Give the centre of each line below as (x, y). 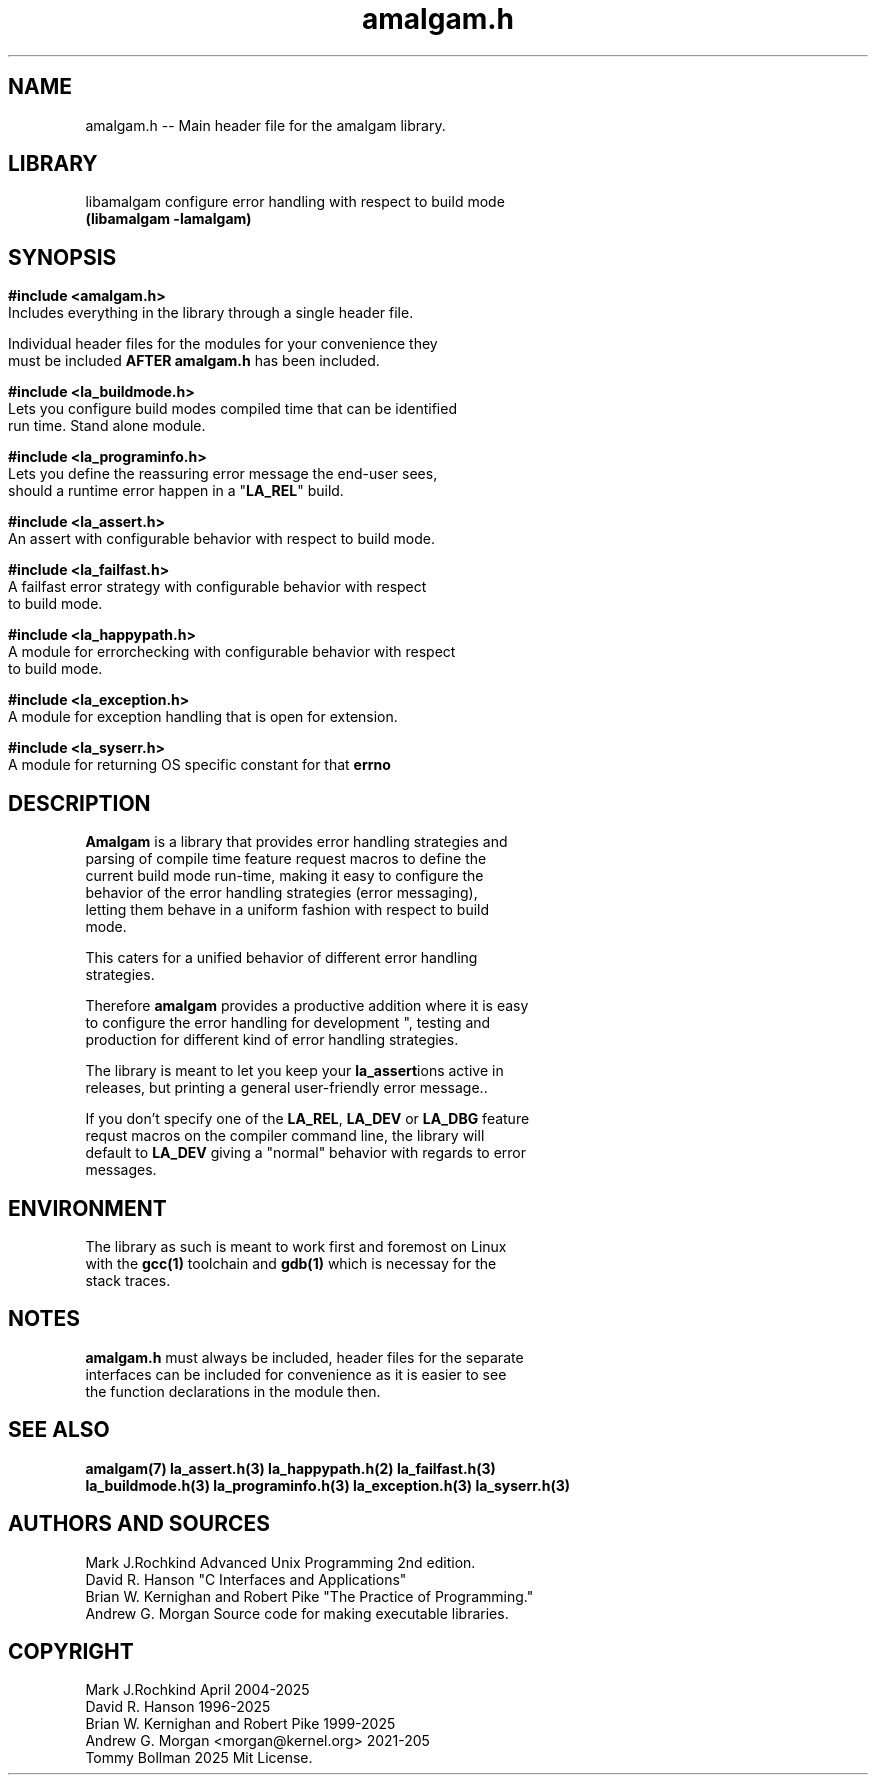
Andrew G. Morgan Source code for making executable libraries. (297, 1613)
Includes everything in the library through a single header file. (211, 313)
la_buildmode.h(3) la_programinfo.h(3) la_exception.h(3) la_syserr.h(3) (328, 1485)
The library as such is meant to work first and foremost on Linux (296, 1246)
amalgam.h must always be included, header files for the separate (304, 1357)
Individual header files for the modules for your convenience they (223, 344)
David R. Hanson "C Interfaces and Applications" (246, 1579)
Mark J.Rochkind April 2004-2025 (197, 1690)
